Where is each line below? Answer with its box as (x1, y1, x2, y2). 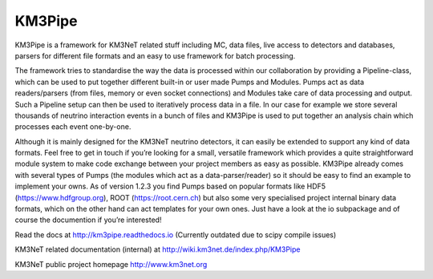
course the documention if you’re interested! (14, 215, 162, 224)
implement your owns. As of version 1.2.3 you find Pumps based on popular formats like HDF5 (14, 181, 326, 192)
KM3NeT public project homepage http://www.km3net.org (14, 259, 208, 269)
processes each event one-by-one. (14, 122, 132, 131)
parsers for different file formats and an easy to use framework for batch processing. (14, 51, 296, 60)
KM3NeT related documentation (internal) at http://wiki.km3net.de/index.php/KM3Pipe (14, 245, 301, 254)
